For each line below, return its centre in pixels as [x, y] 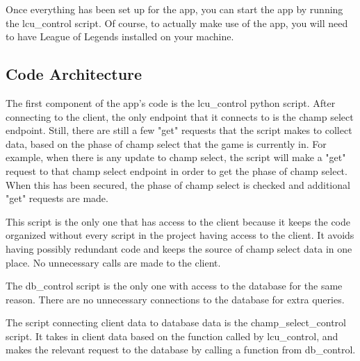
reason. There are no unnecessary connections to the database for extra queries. [175, 299]
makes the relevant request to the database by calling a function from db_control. [181, 350]
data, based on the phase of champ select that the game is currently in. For [166, 143]
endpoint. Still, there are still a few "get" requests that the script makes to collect [179, 130]
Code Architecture [74, 74]
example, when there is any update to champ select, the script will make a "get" [176, 157]
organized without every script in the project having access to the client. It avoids [180, 235]
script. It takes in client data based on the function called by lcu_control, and [172, 336]
